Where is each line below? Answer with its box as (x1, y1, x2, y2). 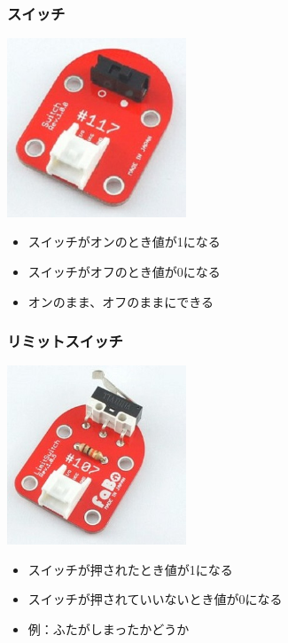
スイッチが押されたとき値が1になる (27, 560, 233, 578)
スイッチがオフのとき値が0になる (27, 263, 221, 280)
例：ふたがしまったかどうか (27, 619, 190, 638)
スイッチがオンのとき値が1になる (27, 232, 221, 251)
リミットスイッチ (7, 330, 123, 352)
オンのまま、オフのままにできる (27, 292, 214, 310)
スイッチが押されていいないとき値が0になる (27, 590, 283, 608)
